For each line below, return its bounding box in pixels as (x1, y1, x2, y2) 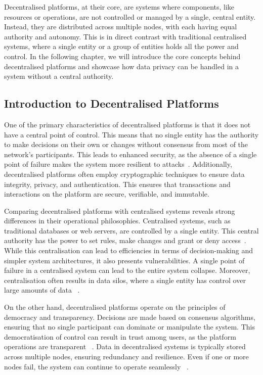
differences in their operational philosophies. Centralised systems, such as (4, 215, 231, 226)
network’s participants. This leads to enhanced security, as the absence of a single (4, 149, 257, 159)
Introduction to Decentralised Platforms (4, 96, 219, 111)
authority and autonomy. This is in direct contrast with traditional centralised (4, 31, 247, 41)
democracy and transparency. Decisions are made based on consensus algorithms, (4, 311, 255, 322)
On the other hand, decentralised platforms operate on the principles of (4, 302, 226, 312)
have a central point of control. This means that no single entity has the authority (4, 129, 259, 139)
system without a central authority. (4, 71, 114, 81)
